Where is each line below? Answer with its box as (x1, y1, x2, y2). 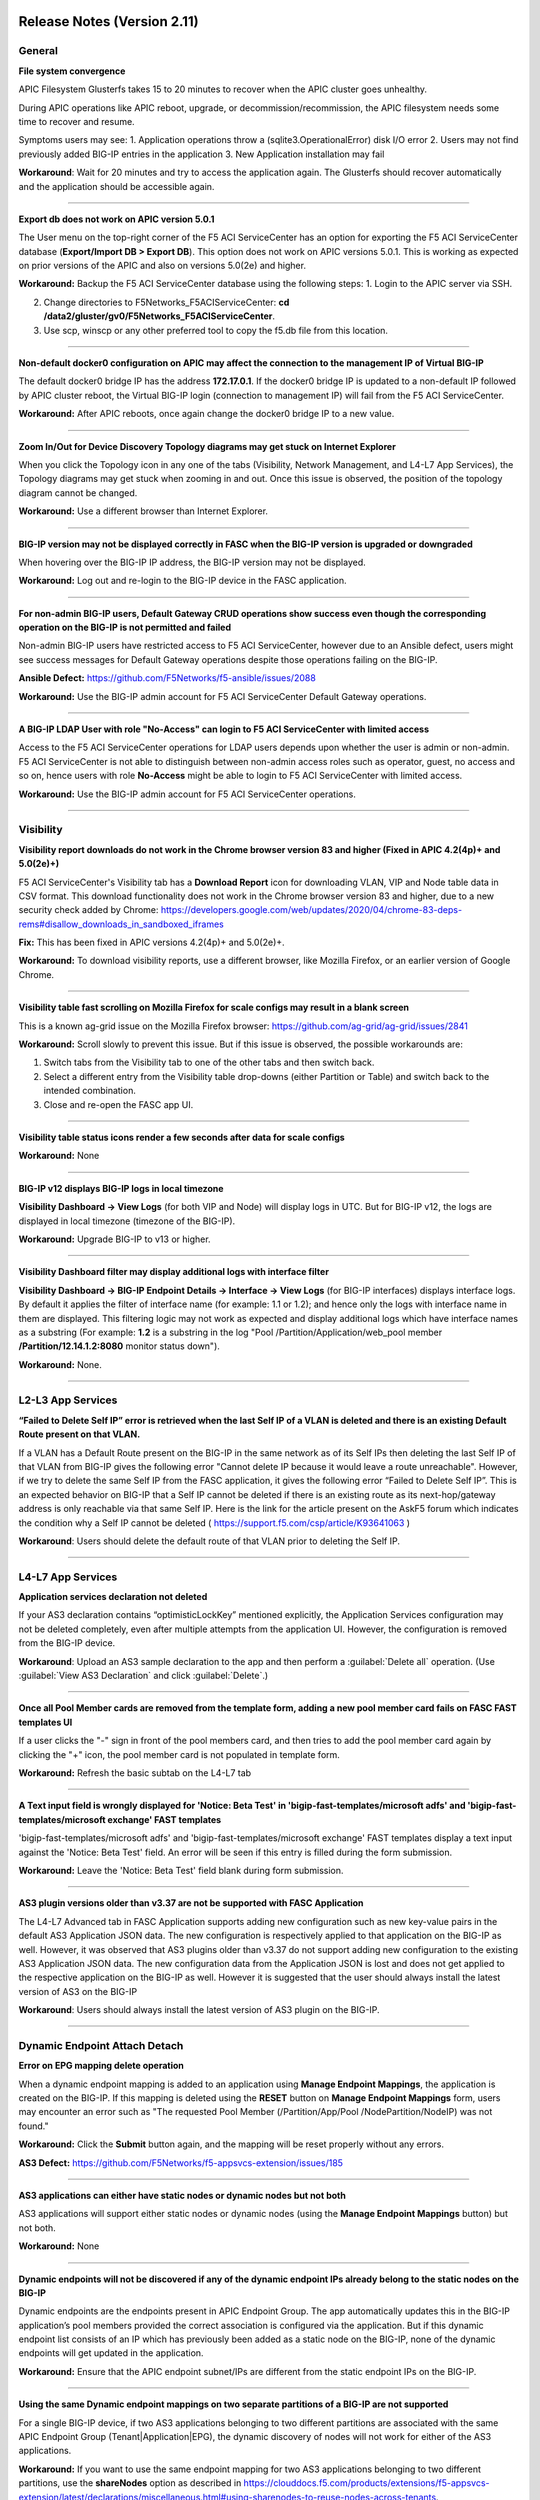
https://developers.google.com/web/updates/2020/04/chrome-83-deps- (160, 904, 463, 916)
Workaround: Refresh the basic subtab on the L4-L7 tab (18, 1767, 252, 1779)
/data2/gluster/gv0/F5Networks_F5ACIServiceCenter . (43, 310, 275, 322)
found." (18, 2120, 49, 2132)
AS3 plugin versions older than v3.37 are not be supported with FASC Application (18, 1897, 364, 1909)
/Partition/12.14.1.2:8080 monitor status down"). (18, 1340, 220, 1352)
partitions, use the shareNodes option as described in (18, 2477, 242, 2489)
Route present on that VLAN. (18, 1428, 141, 1440)
